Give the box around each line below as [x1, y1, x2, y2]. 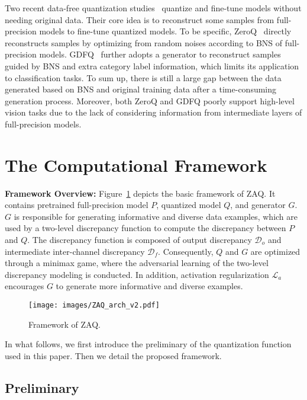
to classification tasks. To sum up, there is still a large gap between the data [5, 71, 282, 84]
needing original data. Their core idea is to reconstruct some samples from [5, 13, 274, 25]
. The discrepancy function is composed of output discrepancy [27, 233, 252, 246]
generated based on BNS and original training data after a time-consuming [5, 83, 277, 95]
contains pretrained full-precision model [5, 199, 148, 211]
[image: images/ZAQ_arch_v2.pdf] [28, 301, 160, 309]
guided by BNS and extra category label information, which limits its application [5, 59, 299, 72]
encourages [5, 280, 44, 292]
